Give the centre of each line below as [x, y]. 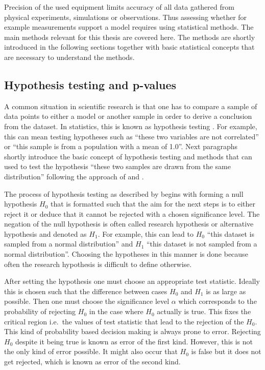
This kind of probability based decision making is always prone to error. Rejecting [132, 331]
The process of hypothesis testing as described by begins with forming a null [124, 193]
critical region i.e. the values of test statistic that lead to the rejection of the [124, 321]
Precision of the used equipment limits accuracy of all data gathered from [119, 7]
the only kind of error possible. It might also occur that [91, 351]
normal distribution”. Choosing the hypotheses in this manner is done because [126, 254]
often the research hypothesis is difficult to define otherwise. [98, 264]
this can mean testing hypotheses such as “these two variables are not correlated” [131, 136]
